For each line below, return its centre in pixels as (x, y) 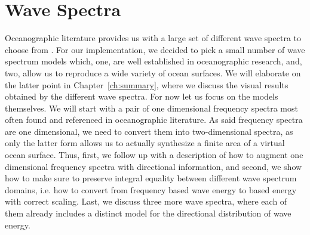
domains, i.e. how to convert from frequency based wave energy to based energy (151, 189)
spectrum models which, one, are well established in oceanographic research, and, (154, 61)
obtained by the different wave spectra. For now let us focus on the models (142, 96)
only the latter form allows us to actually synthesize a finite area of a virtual (145, 143)
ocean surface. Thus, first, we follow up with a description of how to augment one (154, 155)
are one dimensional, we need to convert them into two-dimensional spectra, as (149, 131)
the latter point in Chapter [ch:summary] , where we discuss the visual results (147, 84)
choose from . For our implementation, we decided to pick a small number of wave (155, 49)
